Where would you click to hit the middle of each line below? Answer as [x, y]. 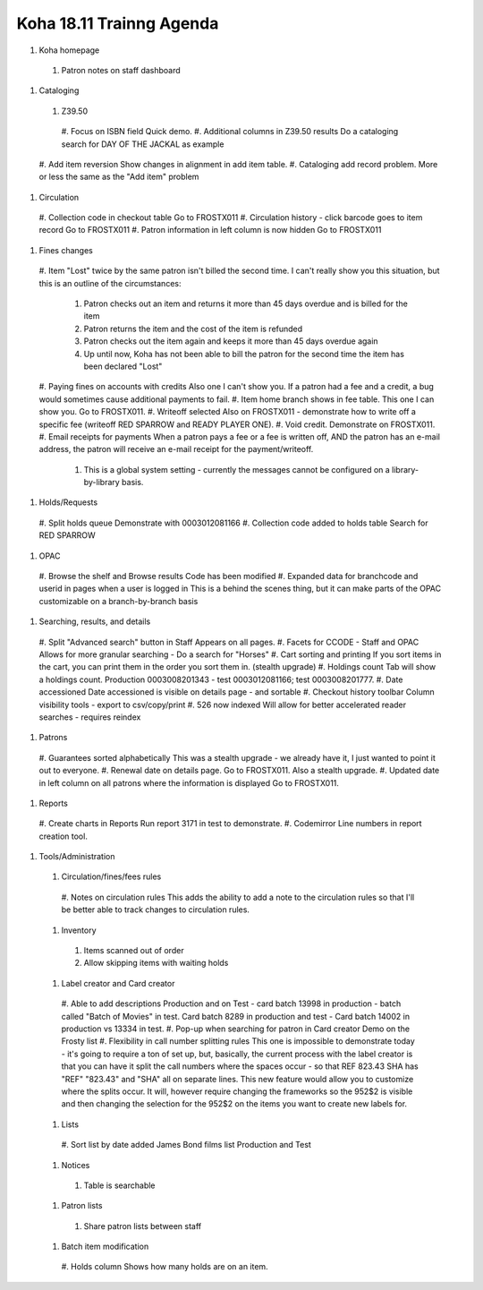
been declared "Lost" [123, 366]
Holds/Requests [68, 502]
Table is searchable [119, 1185]
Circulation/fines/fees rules [111, 876]
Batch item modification [105, 1247]
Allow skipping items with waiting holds [156, 963]
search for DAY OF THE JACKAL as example [143, 144]
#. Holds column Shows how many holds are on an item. [165, 1267]
